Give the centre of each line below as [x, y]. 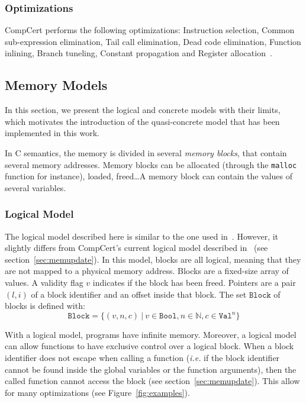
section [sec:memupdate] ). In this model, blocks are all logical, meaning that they [153, 259]
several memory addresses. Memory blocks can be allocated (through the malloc [151, 164]
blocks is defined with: [45, 306]
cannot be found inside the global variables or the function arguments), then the [151, 369]
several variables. [36, 187]
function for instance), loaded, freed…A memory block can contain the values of [149, 176]
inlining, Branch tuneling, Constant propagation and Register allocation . [138, 53]
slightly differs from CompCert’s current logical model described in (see [136, 248]
